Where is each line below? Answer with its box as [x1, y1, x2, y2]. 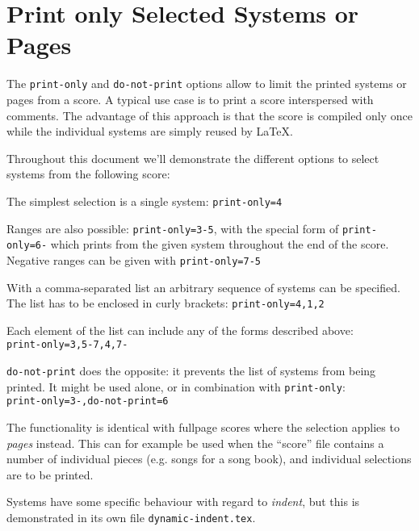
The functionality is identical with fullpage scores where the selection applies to [6, 419, 400, 436]
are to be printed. [6, 466, 94, 483]
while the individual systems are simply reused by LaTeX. [6, 123, 293, 140]
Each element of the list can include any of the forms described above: [6, 321, 354, 338]
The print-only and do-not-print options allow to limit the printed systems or [6, 75, 407, 92]
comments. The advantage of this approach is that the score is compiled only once [6, 107, 413, 123]
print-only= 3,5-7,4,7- [6, 339, 128, 351]
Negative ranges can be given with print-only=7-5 [6, 251, 261, 268]
